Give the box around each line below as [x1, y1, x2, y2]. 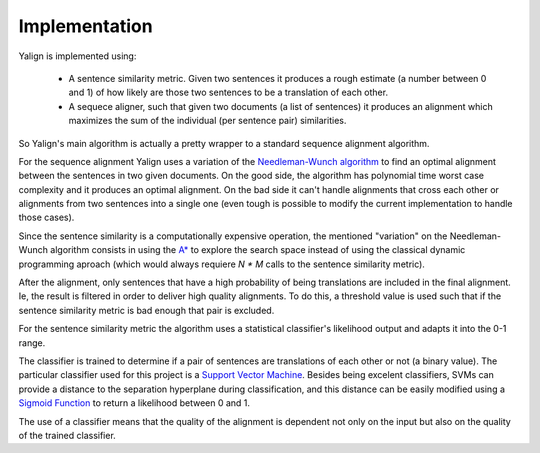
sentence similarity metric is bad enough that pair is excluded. [18, 304, 275, 316]
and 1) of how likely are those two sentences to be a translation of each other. [68, 86, 389, 99]
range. [18, 336, 46, 349]
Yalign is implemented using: [18, 50, 137, 62]
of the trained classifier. [18, 429, 117, 441]
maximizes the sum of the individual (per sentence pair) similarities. [68, 115, 347, 127]
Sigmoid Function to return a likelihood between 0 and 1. [18, 397, 250, 409]
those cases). [18, 211, 75, 224]
